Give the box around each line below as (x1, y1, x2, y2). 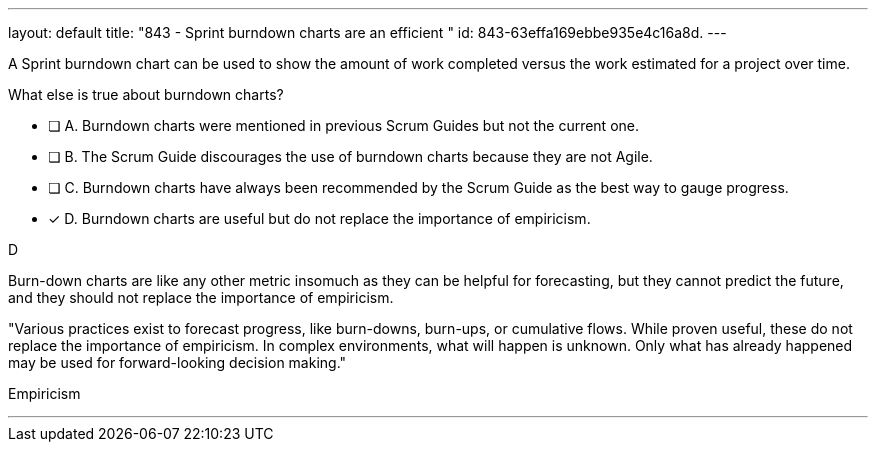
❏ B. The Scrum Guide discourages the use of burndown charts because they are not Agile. (48, 148, 653, 165)
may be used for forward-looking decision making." (8, 354, 347, 371)
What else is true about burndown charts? (8, 86, 284, 103)
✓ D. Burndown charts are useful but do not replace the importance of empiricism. (48, 210, 591, 227)
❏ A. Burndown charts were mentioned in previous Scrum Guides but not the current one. (48, 117, 639, 134)
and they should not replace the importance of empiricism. (8, 289, 394, 306)
